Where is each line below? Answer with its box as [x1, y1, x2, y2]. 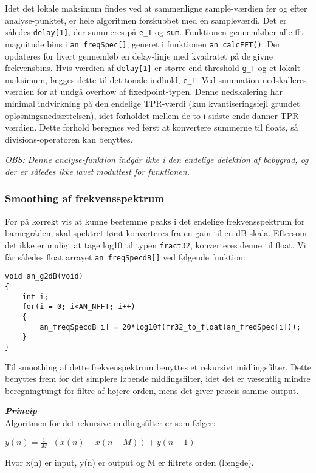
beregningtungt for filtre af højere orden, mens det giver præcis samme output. [5, 384, 299, 396]
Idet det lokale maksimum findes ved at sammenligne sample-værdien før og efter [5, 2, 307, 14]
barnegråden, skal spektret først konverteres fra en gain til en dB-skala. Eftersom [5, 226, 307, 239]
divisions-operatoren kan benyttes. [5, 132, 133, 145]
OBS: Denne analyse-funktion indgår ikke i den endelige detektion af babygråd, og [5, 153, 309, 166]
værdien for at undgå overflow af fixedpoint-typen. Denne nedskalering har [5, 85, 283, 98]
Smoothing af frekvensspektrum [5, 191, 164, 206]
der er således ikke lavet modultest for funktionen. [5, 165, 190, 177]
